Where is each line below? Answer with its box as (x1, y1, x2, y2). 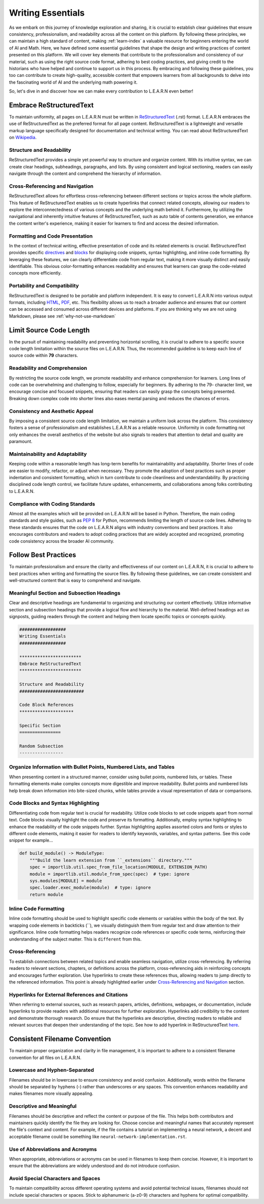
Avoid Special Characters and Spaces (9, 1175, 100, 1182)
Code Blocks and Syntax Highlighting (9, 800, 100, 807)
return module (29, 891, 64, 897)
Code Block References (19, 702, 74, 708)
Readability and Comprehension (9, 365, 88, 372)
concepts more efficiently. (9, 270, 62, 276)
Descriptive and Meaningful (9, 1103, 77, 1109)
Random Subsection (19, 743, 64, 749)
